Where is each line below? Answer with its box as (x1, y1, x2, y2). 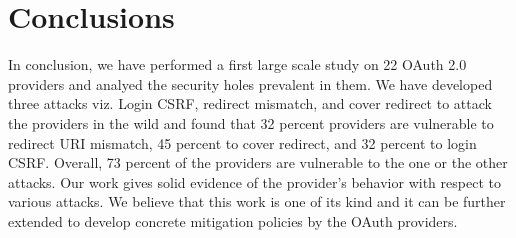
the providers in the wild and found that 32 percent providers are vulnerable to (8, 112, 494, 133)
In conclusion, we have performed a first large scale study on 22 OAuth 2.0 (8, 54, 467, 75)
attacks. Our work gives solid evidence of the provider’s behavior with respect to (8, 171, 501, 192)
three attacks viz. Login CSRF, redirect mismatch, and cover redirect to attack (8, 93, 492, 114)
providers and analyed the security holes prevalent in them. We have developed (8, 73, 493, 94)
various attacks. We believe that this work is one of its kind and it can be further (8, 191, 506, 212)
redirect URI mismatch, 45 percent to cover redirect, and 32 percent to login (8, 132, 477, 153)
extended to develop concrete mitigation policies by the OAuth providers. (8, 210, 458, 231)
